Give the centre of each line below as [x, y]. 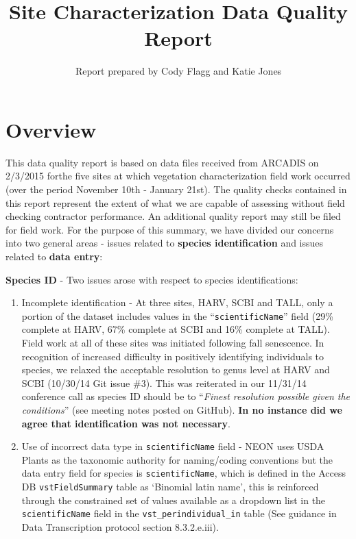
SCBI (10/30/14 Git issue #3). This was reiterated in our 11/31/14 [164, 383]
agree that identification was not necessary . [126, 423]
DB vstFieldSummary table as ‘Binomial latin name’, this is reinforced [170, 487]
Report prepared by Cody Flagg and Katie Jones [178, 71]
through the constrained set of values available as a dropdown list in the [174, 500]
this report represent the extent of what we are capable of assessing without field [175, 202]
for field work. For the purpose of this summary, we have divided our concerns [170, 229]
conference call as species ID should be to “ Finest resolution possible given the [186, 396]
